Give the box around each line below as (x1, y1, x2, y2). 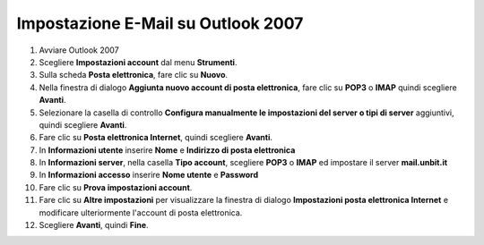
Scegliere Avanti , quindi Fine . (39, 220, 149, 231)
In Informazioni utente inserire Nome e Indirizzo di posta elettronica (39, 144, 296, 156)
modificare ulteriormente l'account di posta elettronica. (39, 207, 243, 218)
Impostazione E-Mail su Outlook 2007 (16, 13, 304, 33)
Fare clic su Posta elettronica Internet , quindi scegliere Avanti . (39, 132, 273, 143)
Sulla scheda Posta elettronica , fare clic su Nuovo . (39, 70, 229, 80)
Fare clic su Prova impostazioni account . (39, 182, 193, 192)
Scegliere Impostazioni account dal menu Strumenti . (39, 56, 238, 67)
